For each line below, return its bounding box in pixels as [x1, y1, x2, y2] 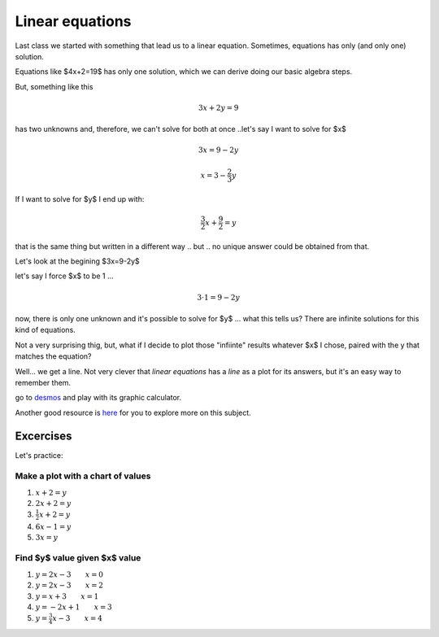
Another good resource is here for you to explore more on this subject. [15, 408, 251, 417]
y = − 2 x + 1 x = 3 [35, 603, 113, 612]
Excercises [15, 429, 72, 443]
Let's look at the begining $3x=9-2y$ [15, 256, 140, 266]
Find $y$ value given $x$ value [15, 552, 141, 564]
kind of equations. [15, 325, 76, 335]
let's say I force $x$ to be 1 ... [15, 271, 114, 281]
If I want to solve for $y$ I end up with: [15, 194, 145, 203]
